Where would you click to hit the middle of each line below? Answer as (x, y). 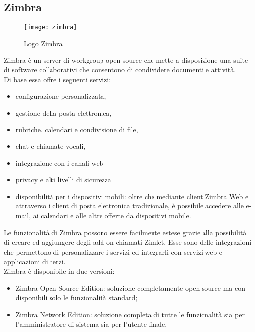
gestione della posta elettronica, (64, 112)
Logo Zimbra (43, 43)
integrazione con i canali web (59, 163)
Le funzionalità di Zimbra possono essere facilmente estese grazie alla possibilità (125, 232)
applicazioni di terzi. (35, 261)
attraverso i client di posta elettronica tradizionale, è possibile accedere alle (129, 206)
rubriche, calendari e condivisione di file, (77, 129)
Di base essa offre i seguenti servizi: (58, 79)
